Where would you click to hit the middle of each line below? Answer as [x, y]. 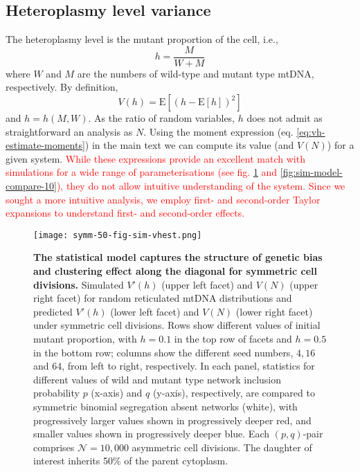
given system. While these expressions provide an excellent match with [155, 158]
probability [56, 393]
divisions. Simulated [79, 284]
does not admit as [285, 118]
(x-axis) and [117, 393]
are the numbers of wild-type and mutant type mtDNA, [196, 73]
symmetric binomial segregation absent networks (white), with [165, 406]
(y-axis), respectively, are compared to [234, 393]
